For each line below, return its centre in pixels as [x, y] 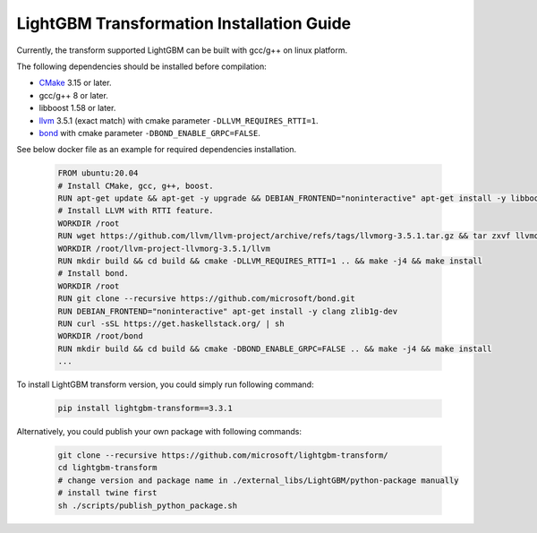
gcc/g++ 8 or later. [74, 95]
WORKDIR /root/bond [100, 336]
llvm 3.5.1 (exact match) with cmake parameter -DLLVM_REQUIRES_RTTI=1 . [179, 120]
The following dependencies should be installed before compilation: [142, 66]
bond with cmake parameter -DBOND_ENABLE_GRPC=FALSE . [150, 133]
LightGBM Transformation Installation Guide [184, 23]
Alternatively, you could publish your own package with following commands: [159, 432]
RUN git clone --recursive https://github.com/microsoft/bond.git [206, 299]
